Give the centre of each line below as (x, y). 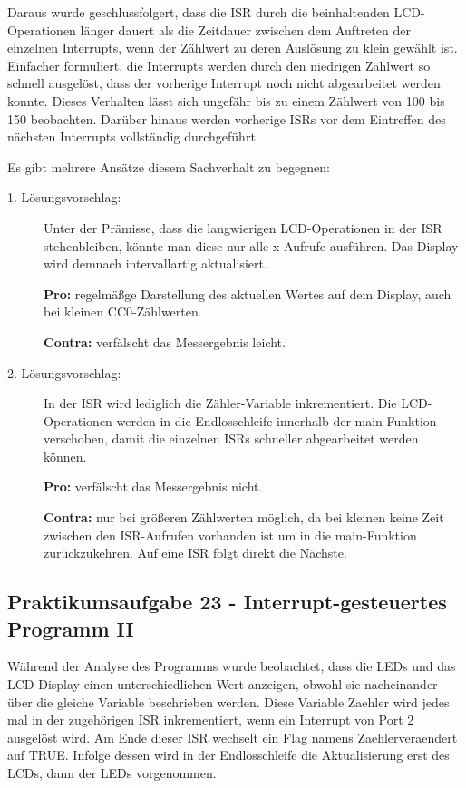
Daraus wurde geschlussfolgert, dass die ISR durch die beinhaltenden (199, 12)
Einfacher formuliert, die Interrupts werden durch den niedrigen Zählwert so (219, 65)
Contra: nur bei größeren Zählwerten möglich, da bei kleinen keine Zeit (244, 517)
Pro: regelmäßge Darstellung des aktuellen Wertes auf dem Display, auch (248, 293)
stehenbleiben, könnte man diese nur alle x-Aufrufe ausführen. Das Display (251, 245)
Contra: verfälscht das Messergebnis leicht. (165, 341)
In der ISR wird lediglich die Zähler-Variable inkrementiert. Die (220, 403)
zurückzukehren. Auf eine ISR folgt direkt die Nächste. (195, 553)
